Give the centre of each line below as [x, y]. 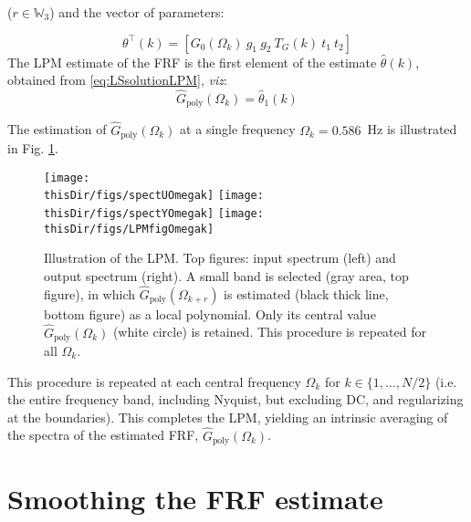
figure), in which [90, 293]
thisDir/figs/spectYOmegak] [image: [154, 214]
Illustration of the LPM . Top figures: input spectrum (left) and [220, 258]
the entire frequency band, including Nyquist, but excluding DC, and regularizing [235, 399]
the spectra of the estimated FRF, [103, 435]
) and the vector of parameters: [137, 12]
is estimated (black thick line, [306, 293]
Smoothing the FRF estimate [195, 499]
